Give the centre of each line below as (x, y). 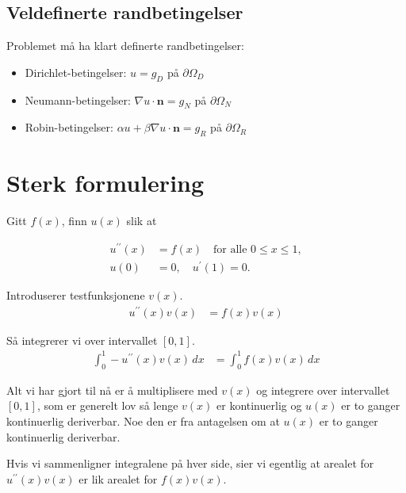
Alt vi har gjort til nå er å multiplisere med (112, 390)
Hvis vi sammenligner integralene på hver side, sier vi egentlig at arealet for (190, 463)
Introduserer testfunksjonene (76, 295)
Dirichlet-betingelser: (76, 72)
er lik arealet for (118, 478)
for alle (230, 250)
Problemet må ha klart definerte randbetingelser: (125, 46)
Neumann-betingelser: (78, 99)
